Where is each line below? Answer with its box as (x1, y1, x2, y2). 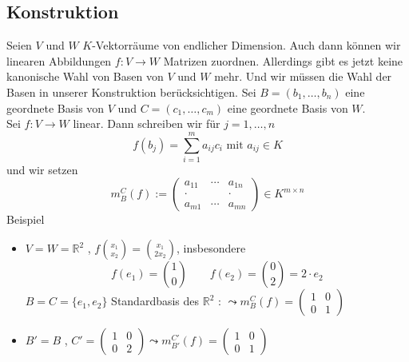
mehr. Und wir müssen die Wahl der (214, 68, 392, 85)
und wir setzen (6, 161, 78, 177)
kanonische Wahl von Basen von (6, 68, 164, 85)
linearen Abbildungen (6, 52, 112, 69)
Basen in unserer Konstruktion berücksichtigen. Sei (6, 83, 256, 100)
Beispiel (6, 211, 45, 228)
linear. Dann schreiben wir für (73, 115, 220, 132)
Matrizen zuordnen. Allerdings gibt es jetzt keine (163, 52, 403, 69)
